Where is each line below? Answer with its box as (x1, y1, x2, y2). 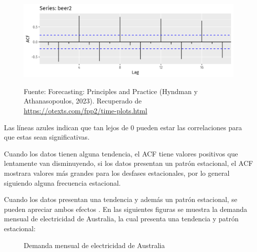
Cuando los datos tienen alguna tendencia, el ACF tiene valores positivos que (4, 148, 238, 158)
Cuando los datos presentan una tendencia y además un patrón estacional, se (4, 194, 237, 204)
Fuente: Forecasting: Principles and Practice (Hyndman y (24, 86, 198, 96)
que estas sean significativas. (4, 132, 90, 142)
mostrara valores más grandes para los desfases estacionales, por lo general (4, 167, 230, 178)
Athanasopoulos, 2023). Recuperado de (24, 96, 142, 106)
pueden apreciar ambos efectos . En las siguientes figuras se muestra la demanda (4, 203, 248, 214)
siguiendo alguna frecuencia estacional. (4, 177, 121, 188)
